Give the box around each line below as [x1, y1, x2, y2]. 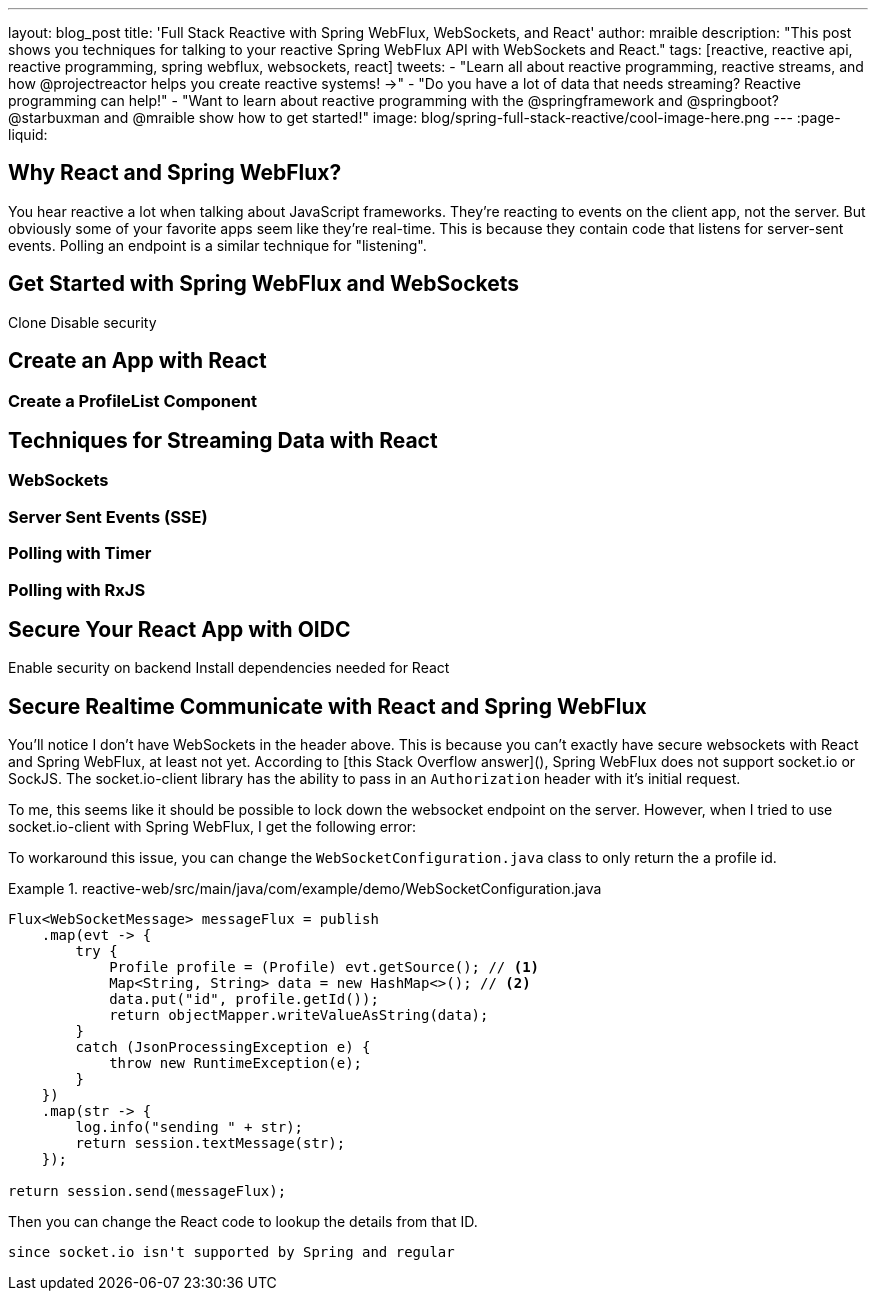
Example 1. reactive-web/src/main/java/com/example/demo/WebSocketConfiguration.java [8, 880, 602, 898]
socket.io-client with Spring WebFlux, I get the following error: [8, 818, 417, 836]
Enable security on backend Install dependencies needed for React [8, 659, 450, 677]
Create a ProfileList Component [8, 390, 257, 411]
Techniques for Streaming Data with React [8, 427, 438, 453]
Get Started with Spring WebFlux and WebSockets [8, 271, 520, 297]
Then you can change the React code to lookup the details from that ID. [8, 1213, 478, 1231]
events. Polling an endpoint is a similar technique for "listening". [8, 236, 427, 254]
